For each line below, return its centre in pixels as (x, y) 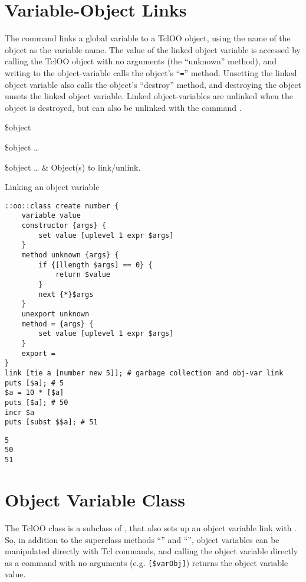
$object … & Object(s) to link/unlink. (73, 167)
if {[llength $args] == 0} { (96, 265)
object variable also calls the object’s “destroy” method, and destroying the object (153, 84)
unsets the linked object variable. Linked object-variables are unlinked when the (149, 96)
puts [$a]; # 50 (37, 402)
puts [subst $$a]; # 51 (51, 422)
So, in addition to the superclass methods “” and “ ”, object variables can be (142, 539)
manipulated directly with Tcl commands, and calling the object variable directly (152, 551)
